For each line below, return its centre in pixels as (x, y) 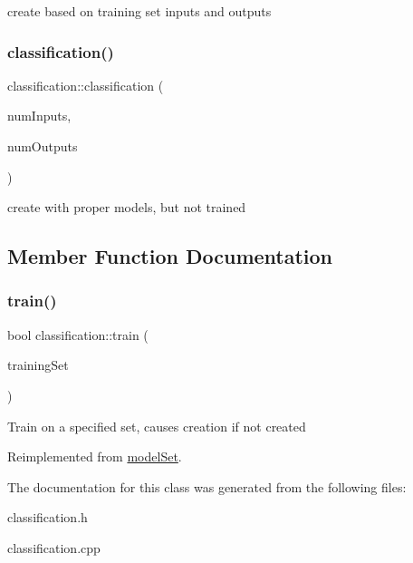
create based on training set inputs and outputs (139, 11)
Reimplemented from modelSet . (95, 456)
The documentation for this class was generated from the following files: (207, 486)
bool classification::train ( (78, 334)
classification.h (48, 517)
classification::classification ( (86, 85)
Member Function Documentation (170, 256)
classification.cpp (54, 547)
